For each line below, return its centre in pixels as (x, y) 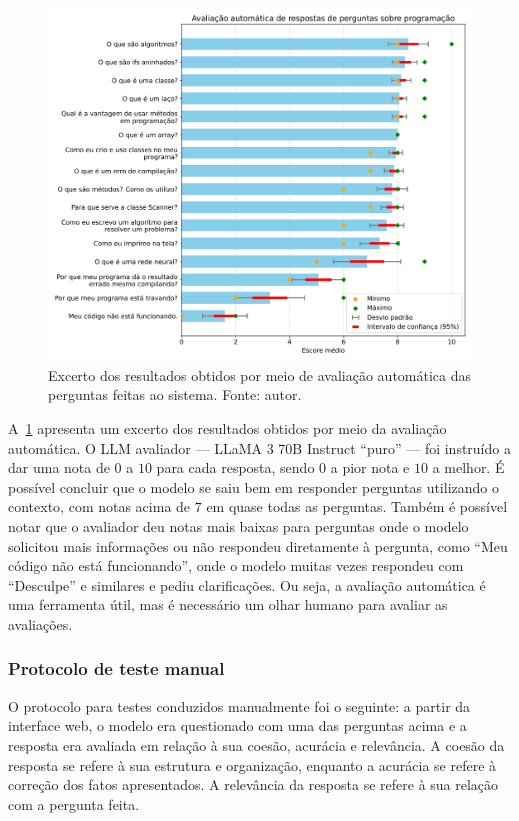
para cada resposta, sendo (235, 467)
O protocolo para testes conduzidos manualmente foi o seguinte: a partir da (239, 705)
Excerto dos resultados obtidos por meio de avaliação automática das (260, 374)
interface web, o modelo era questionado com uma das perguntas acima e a (237, 725)
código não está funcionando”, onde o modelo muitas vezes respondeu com (236, 565)
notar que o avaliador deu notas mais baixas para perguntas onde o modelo (238, 525)
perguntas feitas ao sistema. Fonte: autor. (175, 394)
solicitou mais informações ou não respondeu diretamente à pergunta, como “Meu (258, 545)
